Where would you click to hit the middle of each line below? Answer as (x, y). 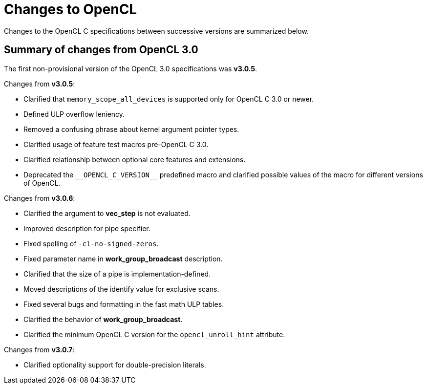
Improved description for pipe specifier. (87, 228)
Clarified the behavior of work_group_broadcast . (103, 319)
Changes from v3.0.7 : (39, 349)
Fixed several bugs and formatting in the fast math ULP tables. (124, 304)
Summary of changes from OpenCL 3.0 (101, 50)
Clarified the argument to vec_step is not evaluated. (107, 213)
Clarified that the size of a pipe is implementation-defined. (117, 274)
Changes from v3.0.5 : (40, 84)
